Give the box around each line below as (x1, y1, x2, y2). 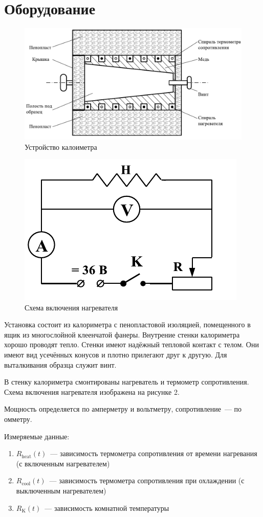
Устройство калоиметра (25, 141, 97, 152)
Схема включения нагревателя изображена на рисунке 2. (4, 386, 180, 397)
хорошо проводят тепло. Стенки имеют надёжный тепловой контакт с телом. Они (4, 339, 259, 350)
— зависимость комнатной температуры (45, 502, 169, 513)
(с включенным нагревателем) (16, 458, 110, 468)
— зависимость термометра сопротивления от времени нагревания (50, 448, 257, 459)
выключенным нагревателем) (16, 485, 106, 496)
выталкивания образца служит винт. (4, 359, 117, 370)
